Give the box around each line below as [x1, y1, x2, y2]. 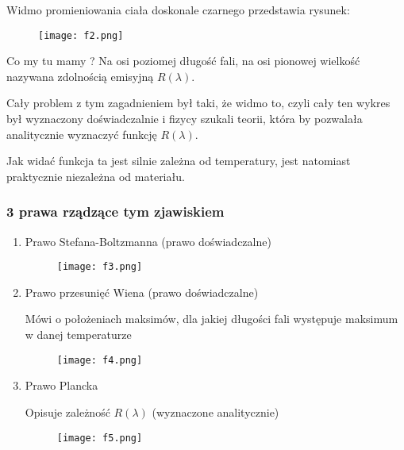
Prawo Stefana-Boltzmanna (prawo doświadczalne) [25, 233, 271, 249]
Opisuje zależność [25, 403, 110, 420]
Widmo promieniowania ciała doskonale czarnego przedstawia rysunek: [6, 2, 350, 17]
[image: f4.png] [56, 354, 143, 366]
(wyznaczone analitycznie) [152, 403, 279, 420]
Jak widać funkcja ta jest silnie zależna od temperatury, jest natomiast [6, 152, 351, 169]
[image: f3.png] [56, 261, 143, 273]
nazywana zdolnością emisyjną [6, 67, 154, 84]
